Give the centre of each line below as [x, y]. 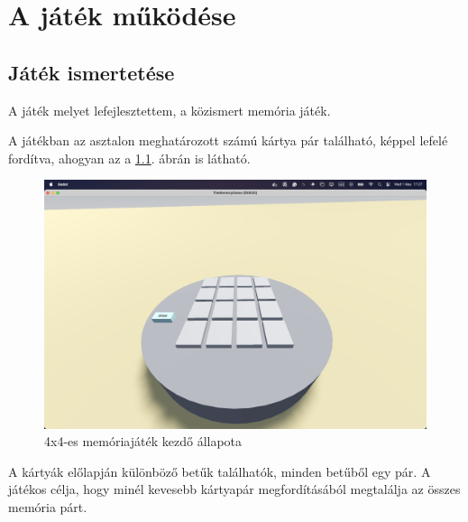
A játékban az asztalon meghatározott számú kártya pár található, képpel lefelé [228, 140]
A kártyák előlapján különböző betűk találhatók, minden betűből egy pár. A [220, 471]
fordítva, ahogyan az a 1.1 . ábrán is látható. [129, 158]
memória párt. [48, 507]
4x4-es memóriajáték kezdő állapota [143, 441]
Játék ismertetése [92, 72]
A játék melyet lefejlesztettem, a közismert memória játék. [170, 110]
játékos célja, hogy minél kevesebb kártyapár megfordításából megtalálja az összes [234, 489]
